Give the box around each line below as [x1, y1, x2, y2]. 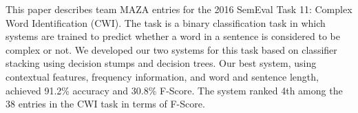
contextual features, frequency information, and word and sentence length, [6, 69, 319, 83]
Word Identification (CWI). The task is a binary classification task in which [6, 15, 326, 30]
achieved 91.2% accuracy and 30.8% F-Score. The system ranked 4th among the [6, 83, 343, 97]
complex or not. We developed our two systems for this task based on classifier [6, 42, 337, 56]
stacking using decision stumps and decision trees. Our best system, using [6, 56, 317, 70]
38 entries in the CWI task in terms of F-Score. [6, 96, 205, 111]
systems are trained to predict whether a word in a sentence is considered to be [6, 29, 340, 43]
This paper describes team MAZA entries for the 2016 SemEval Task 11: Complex [6, 2, 352, 16]
